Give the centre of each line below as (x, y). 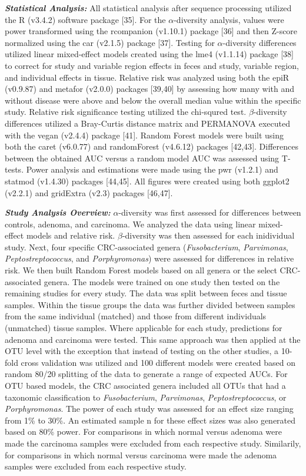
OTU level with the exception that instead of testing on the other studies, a (142, 351)
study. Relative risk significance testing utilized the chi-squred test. (126, 112)
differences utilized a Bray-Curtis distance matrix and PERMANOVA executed (147, 123)
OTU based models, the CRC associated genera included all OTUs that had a (145, 385)
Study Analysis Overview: (58, 212)
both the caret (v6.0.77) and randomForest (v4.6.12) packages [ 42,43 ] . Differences (152, 146)
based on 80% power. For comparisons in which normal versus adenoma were (143, 432)
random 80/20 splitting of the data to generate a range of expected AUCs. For (146, 374)
